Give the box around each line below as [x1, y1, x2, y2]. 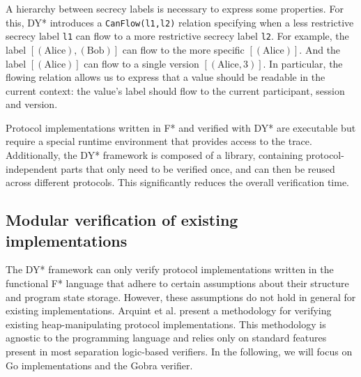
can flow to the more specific [122, 42, 245, 56]
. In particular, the [263, 56, 343, 70]
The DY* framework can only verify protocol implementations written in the [6, 262, 334, 277]
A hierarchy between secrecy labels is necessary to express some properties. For [6, 1, 344, 15]
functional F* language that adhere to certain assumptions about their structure [6, 276, 349, 291]
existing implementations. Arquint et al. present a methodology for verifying [6, 303, 332, 318]
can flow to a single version [84, 56, 199, 70]
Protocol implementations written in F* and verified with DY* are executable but [6, 120, 356, 134]
